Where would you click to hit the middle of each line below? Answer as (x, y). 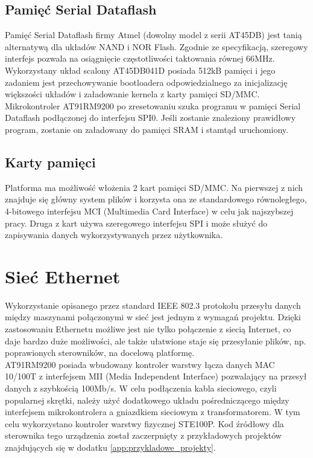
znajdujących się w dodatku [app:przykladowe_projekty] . (110, 447)
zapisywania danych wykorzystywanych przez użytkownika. (114, 235)
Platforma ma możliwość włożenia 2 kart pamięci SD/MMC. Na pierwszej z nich (154, 187)
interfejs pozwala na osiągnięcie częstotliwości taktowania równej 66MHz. (140, 58)
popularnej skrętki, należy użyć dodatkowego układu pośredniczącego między (147, 400)
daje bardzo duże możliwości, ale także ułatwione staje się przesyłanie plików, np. (156, 340)
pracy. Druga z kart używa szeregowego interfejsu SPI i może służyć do (136, 223)
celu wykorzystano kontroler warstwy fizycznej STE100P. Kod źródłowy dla (144, 423)
